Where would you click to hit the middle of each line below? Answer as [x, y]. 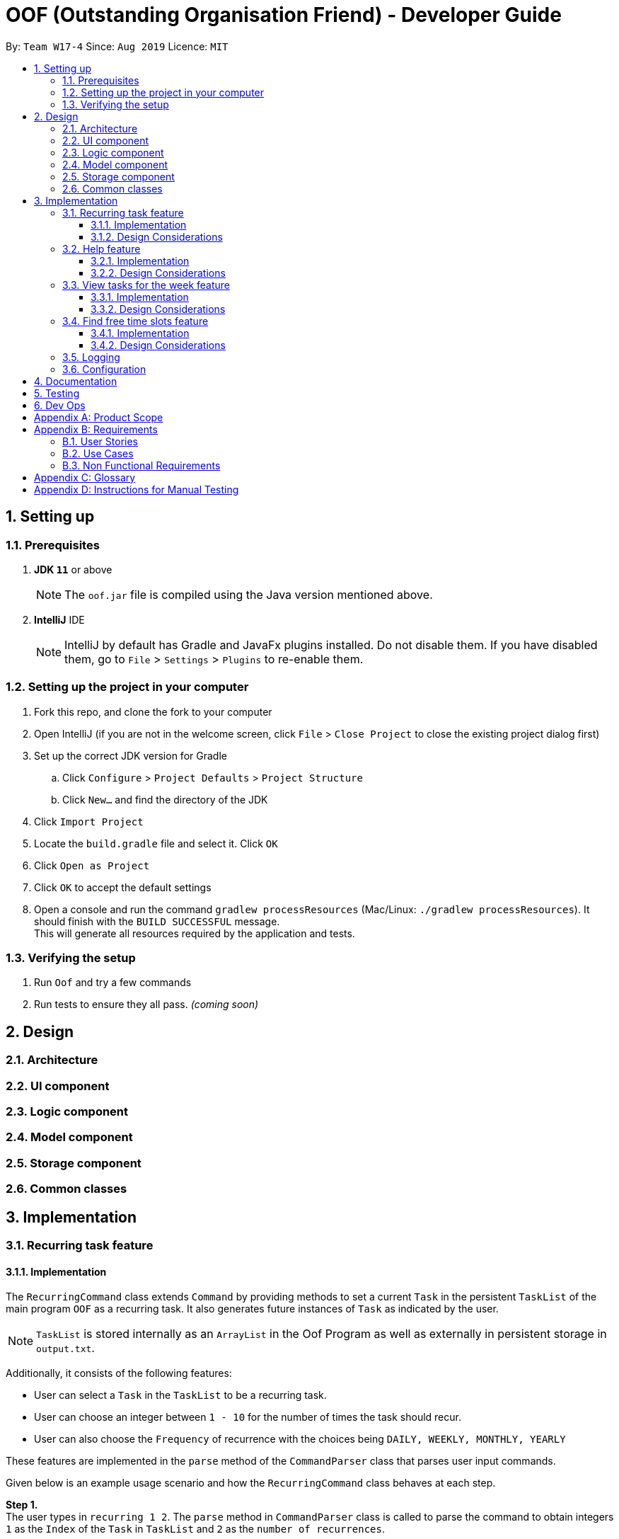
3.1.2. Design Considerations [157, 236]
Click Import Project [89, 821]
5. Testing [57, 393]
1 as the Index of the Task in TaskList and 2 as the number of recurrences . [195, 1529]
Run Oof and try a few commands [113, 983]
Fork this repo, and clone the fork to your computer [153, 711]
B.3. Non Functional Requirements [141, 465]
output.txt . [65, 1348]
